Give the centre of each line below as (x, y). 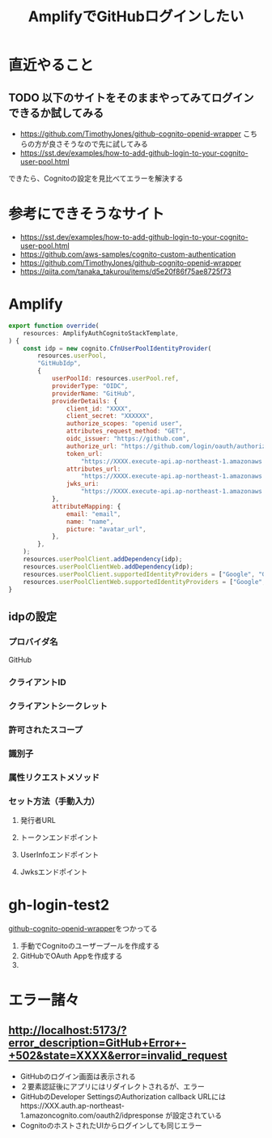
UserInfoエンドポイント (59, 855)
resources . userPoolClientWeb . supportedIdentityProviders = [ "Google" (143, 582)
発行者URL (38, 820)
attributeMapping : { (86, 506)
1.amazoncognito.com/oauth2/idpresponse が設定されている (121, 1115)
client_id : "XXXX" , (99, 409)
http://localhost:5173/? (68, 1031)
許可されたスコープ (46, 730)
